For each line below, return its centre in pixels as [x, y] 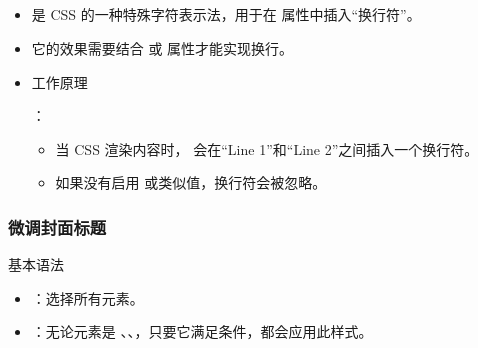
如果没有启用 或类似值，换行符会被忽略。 [191, 182]
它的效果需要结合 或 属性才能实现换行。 [162, 47]
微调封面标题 [57, 226]
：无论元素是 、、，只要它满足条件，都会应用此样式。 [202, 331]
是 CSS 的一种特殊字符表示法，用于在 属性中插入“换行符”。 [226, 14]
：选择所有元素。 [87, 297]
